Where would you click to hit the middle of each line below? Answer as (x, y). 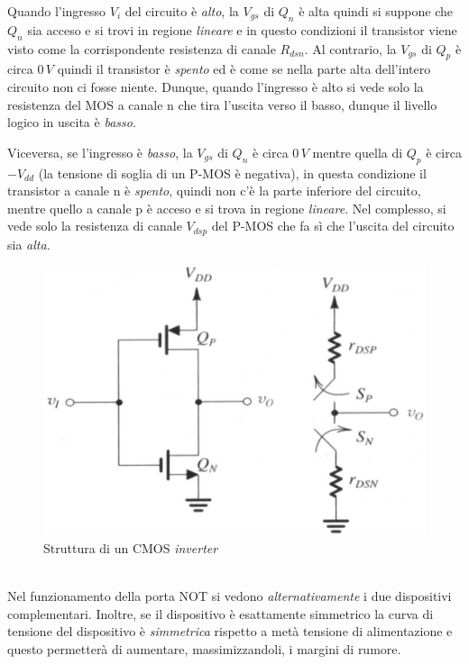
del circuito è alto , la (182, 11)
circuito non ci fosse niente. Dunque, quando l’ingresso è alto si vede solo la (216, 86)
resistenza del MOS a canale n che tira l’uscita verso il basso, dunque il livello (222, 104)
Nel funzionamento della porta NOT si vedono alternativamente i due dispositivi (230, 596)
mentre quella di (358, 152)
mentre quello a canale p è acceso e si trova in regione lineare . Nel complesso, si (227, 208)
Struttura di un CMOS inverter (131, 548)
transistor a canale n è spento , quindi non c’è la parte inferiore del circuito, (214, 191)
